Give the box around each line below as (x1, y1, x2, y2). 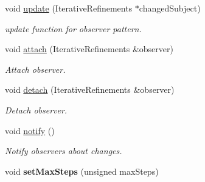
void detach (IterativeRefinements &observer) (5, 83, 175, 96)
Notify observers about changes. (5, 144, 122, 157)
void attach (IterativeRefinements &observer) (5, 42, 173, 55)
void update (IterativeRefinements (5, 2, 133, 14)
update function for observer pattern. (5, 22, 142, 35)
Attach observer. (5, 62, 66, 75)
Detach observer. (5, 103, 68, 116)
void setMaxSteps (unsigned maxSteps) (5, 164, 159, 177)
